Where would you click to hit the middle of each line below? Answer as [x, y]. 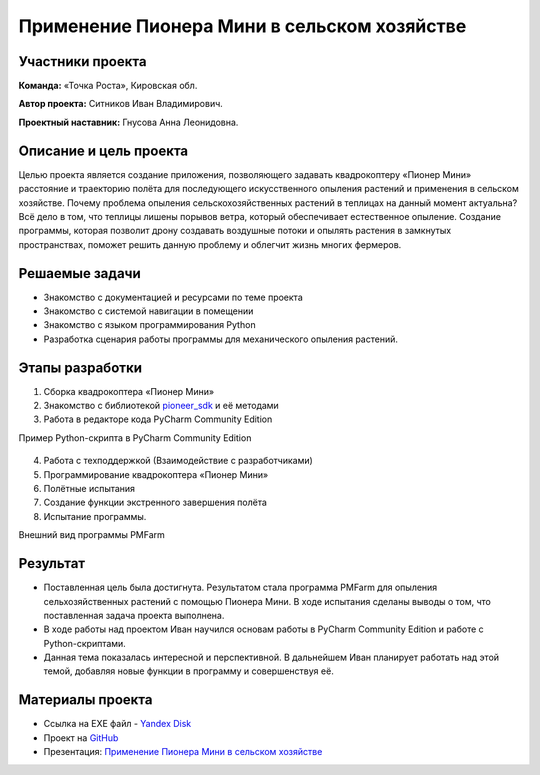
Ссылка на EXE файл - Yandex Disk [117, 724]
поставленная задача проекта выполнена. [134, 615]
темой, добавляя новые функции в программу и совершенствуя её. [188, 671]
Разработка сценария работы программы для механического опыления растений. [221, 339]
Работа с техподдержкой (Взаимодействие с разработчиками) [178, 461]
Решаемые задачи [80, 273]
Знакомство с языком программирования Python [149, 325]
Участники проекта [82, 61]
